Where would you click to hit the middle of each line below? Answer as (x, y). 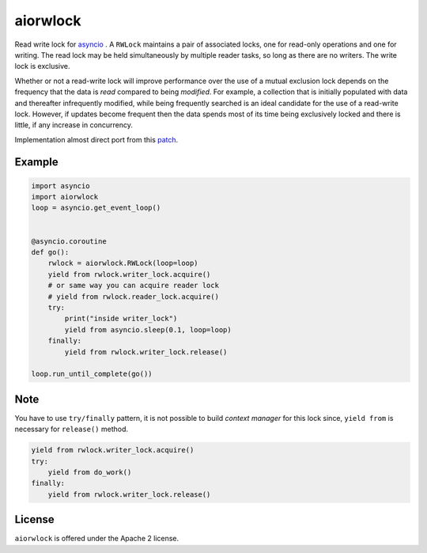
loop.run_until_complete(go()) (92, 374)
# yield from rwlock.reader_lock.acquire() (133, 296)
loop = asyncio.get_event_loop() (96, 208)
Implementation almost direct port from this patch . (96, 139)
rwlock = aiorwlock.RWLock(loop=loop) (123, 263)
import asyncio (60, 186)
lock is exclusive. (42, 66)
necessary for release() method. (71, 429)
